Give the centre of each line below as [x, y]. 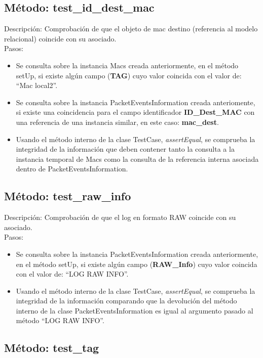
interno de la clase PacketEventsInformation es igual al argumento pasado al [135, 310]
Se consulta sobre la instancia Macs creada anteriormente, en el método [127, 65]
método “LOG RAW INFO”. [60, 320]
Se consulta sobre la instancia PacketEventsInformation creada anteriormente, [137, 254]
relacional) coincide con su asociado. [60, 38]
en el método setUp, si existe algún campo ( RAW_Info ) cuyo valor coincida [137, 264]
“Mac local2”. [37, 85]
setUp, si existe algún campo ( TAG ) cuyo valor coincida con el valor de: [129, 75]
